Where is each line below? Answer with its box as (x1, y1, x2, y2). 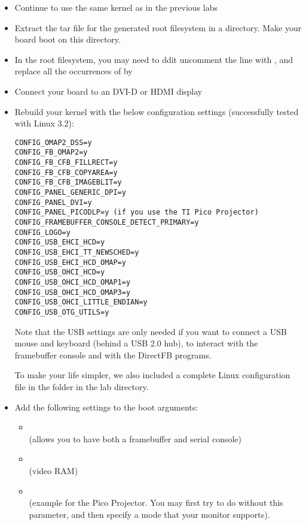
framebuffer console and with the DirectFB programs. (14, 348, 212, 361)
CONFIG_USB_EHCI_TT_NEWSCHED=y (14, 248, 139, 257)
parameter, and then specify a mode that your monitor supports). (29, 508, 270, 520)
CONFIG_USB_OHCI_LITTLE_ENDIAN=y (14, 298, 148, 307)
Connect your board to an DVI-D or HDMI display (14, 85, 203, 97)
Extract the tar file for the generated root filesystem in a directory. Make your (14, 21, 302, 34)
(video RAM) (29, 464, 78, 476)
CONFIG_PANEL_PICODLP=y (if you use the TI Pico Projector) (14, 208, 259, 217)
